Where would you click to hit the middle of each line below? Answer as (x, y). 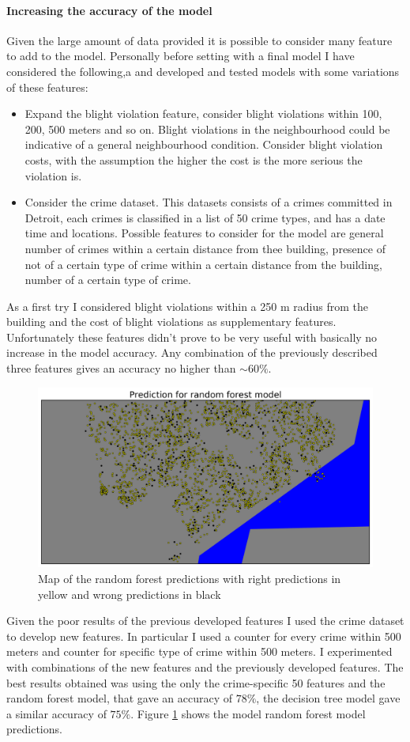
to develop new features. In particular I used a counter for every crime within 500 (204, 636)
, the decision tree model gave (328, 698)
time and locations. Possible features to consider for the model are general (204, 233)
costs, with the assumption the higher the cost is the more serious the (194, 159)
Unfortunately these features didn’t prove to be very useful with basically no (192, 337)
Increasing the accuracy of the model (109, 10)
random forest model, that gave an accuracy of (120, 698)
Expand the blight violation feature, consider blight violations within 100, (203, 114)
